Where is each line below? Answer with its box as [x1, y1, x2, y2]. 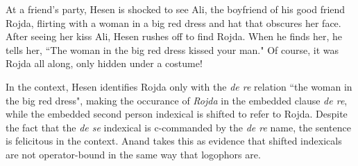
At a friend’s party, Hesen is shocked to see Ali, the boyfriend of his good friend [6, 2, 346, 16]
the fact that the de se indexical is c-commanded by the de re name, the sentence [6, 120, 351, 134]
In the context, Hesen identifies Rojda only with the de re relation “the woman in [6, 79, 352, 93]
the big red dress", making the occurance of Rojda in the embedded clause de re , [6, 93, 348, 107]
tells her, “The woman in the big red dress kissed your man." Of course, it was [6, 42, 339, 57]
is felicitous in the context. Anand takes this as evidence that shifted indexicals [6, 133, 342, 148]
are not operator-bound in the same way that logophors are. [6, 147, 261, 161]
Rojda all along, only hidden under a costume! [6, 56, 203, 71]
